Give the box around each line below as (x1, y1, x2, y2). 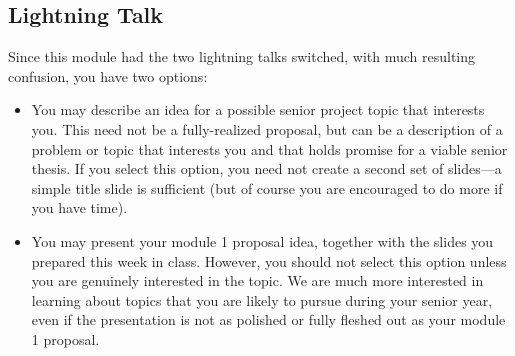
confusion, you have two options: (8, 65, 208, 86)
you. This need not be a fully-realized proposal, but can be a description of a (31, 118, 503, 139)
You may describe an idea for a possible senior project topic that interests (31, 99, 485, 120)
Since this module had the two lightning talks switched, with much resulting (8, 46, 476, 67)
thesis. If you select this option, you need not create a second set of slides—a (31, 158, 502, 179)
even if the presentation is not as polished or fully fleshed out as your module (31, 309, 506, 330)
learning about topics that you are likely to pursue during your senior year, (31, 289, 493, 310)
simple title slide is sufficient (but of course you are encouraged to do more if (31, 177, 503, 198)
